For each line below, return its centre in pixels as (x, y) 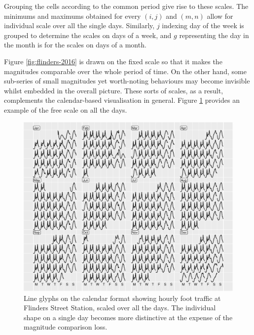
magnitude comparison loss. (66, 327)
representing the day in (214, 35)
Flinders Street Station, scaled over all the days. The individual (120, 308)
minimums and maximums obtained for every (73, 16)
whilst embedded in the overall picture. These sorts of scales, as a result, (114, 90)
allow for (220, 16)
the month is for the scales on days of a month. (75, 45)
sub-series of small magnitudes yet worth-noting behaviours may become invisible (127, 81)
